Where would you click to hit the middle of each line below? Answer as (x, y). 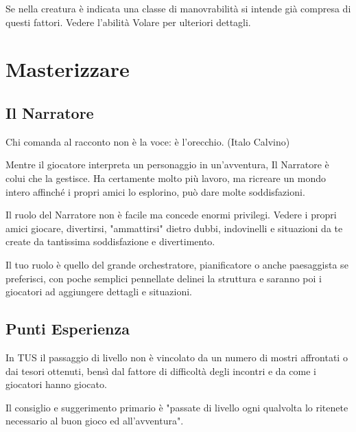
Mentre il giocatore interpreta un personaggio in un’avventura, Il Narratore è (167, 164)
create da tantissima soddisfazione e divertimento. (110, 241)
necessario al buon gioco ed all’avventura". (95, 421)
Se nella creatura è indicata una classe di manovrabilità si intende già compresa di (178, 8)
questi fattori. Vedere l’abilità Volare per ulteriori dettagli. (128, 22)
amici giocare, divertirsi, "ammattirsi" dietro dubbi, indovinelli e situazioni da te (174, 228)
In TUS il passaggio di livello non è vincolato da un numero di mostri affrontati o (177, 357)
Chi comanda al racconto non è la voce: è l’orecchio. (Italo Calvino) (148, 141)
